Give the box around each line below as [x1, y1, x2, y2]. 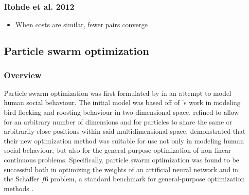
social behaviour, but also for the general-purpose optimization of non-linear [4, 145, 231, 155]
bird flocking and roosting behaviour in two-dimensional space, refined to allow [4, 107, 239, 117]
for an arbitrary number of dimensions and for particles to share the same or [4, 116, 232, 126]
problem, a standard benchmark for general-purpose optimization [50, 174, 245, 184]
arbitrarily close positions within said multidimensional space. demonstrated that [4, 126, 246, 136]
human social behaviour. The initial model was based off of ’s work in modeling [4, 97, 241, 107]
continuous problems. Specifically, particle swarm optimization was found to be [4, 154, 239, 164]
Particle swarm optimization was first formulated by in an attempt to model [4, 88, 231, 98]
